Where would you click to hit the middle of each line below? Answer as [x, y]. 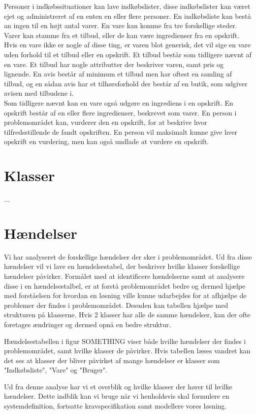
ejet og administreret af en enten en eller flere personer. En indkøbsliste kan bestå [128, 16]
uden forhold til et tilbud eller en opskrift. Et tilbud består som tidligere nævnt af [128, 54]
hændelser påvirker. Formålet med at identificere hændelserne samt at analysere [124, 276]
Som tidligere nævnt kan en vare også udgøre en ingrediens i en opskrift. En [119, 102]
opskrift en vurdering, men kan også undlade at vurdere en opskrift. [107, 141]
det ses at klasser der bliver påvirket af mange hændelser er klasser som [112, 360]
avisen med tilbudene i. [39, 93]
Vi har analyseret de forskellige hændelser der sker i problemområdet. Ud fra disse [128, 256]
